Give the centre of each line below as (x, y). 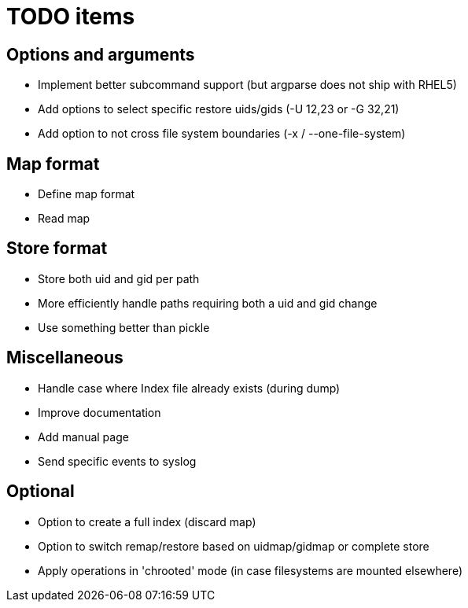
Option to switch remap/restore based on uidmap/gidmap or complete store (234, 546)
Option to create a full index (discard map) (147, 521)
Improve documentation (99, 412)
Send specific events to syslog (117, 461)
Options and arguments (101, 54)
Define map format (87, 194)
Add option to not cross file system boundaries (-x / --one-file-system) (222, 134)
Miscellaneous (65, 358)
